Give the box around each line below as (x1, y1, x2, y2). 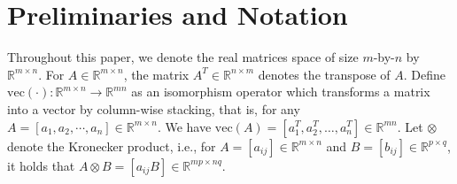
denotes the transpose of (258, 65, 391, 83)
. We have (157, 117, 212, 135)
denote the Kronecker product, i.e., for (7, 136, 216, 155)
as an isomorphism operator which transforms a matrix (131, 82, 430, 101)
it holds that (7, 156, 75, 174)
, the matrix (123, 65, 190, 83)
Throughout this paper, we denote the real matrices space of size (7, 48, 359, 66)
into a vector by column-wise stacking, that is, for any (7, 99, 300, 118)
